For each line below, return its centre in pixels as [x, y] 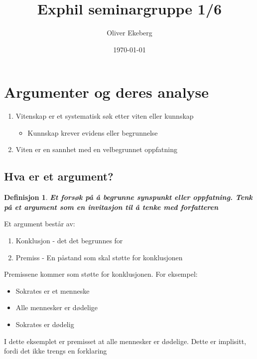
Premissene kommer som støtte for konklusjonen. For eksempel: [101, 274]
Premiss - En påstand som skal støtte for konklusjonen [99, 257]
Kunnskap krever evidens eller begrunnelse [93, 132]
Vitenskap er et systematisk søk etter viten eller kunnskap [105, 116]
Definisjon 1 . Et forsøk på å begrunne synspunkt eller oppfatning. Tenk [128, 197]
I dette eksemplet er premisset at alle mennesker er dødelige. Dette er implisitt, [125, 341]
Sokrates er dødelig [45, 324]
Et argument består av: [40, 224]
